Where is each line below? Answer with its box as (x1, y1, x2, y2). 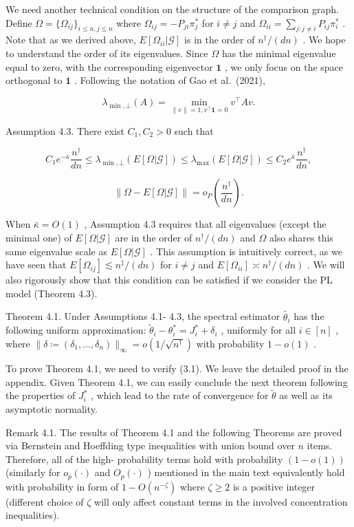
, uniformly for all (221, 323, 296, 337)
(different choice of (5, 494, 84, 508)
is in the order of (184, 32, 255, 47)
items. (307, 438, 333, 453)
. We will (307, 257, 345, 272)
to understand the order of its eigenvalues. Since (5, 45, 208, 60)
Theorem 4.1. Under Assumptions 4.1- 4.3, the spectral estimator (5, 309, 280, 323)
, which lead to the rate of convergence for (91, 388, 269, 402)
